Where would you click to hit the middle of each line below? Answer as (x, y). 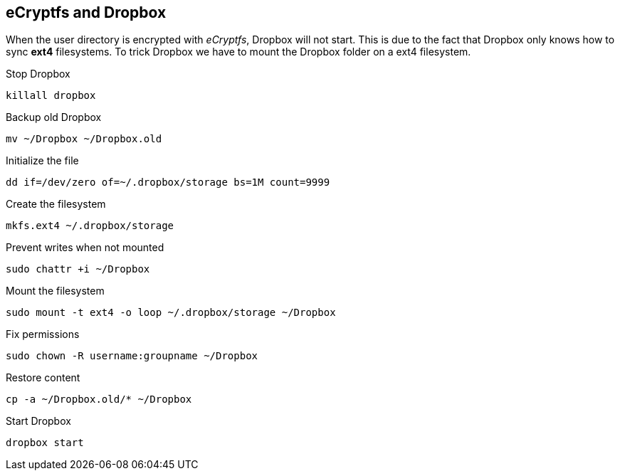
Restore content (43, 378)
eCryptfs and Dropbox (86, 12)
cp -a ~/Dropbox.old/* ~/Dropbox (99, 400)
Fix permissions (43, 334)
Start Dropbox (38, 421)
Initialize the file (42, 161)
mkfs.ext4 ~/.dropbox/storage (90, 226)
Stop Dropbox (38, 74)
